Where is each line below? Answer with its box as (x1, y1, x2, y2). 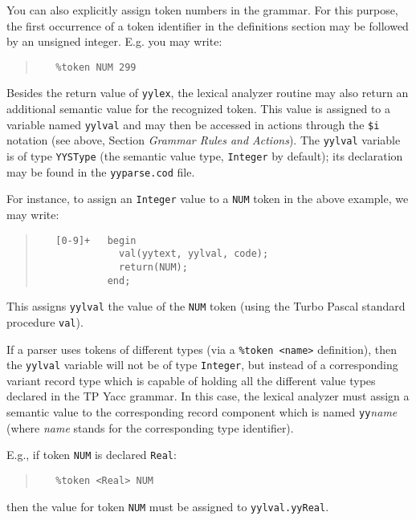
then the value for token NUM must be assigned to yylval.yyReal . (6, 498, 329, 514)
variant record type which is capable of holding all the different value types (6, 372, 376, 388)
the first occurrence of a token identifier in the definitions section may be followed (6, 17, 409, 34)
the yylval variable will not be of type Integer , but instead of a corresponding (6, 356, 398, 373)
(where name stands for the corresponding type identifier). (6, 419, 294, 436)
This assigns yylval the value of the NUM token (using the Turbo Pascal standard (6, 298, 406, 315)
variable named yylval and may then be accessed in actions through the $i (6, 116, 380, 132)
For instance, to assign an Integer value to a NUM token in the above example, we (6, 190, 409, 207)
